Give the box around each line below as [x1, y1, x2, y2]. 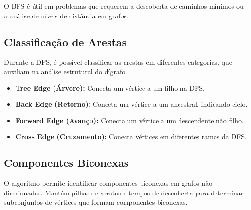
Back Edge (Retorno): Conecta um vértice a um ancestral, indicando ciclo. [15, 99, 248, 109]
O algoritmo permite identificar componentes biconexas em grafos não [4, 178, 213, 188]
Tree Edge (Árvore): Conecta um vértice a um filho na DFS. [15, 82, 205, 93]
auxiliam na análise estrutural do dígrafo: [4, 66, 127, 76]
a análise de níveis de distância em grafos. [4, 10, 128, 20]
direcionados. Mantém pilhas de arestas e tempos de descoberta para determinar [4, 187, 244, 197]
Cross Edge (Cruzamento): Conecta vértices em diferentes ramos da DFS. [15, 131, 247, 142]
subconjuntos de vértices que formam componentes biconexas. [4, 197, 188, 207]
